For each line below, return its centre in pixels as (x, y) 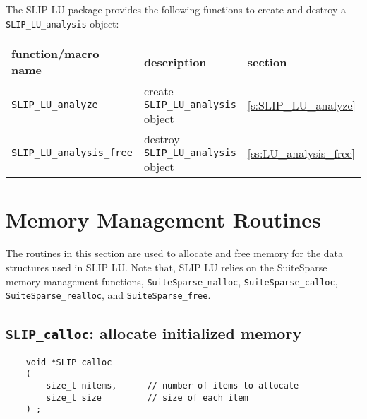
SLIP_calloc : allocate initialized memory (154, 333)
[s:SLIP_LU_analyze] (302, 105)
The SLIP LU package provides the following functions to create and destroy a (176, 9)
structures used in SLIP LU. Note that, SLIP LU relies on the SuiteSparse (167, 267)
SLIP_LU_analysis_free (72, 153)
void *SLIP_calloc (69, 362)
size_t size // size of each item (147, 397)
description (175, 61)
